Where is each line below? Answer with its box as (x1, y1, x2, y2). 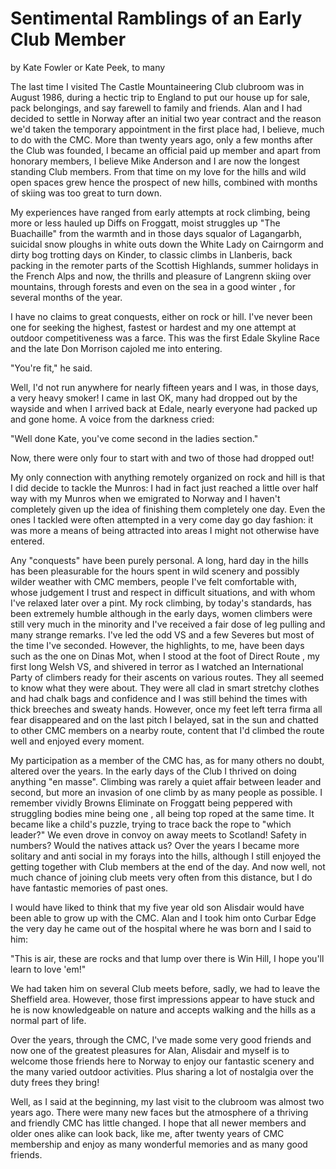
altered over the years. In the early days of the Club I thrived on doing (10, 765, 297, 777)
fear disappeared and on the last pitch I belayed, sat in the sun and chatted (10, 713, 319, 726)
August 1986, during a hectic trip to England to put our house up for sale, (10, 91, 310, 103)
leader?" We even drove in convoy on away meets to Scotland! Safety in (10, 828, 307, 841)
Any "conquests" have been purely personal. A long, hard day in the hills (10, 554, 309, 566)
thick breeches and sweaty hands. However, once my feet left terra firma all (10, 703, 323, 715)
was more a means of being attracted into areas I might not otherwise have (10, 524, 320, 536)
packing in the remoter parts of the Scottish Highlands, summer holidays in (10, 259, 319, 271)
